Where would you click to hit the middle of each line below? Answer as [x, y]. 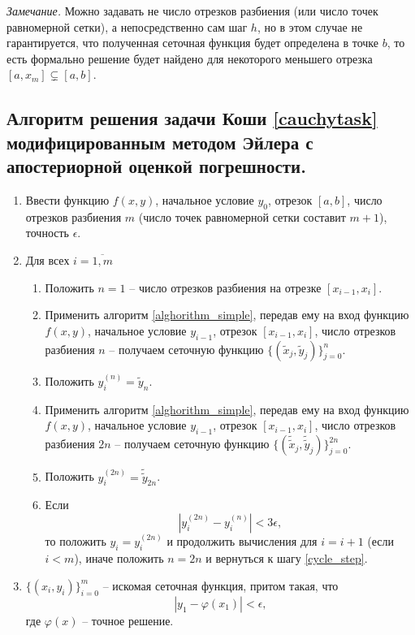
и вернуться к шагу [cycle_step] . [287, 558]
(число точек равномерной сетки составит [242, 216]
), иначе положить [119, 558]
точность [47, 233]
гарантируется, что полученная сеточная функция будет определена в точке [193, 43]
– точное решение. [128, 620]
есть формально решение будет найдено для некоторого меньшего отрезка [190, 58]
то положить [76, 541]
